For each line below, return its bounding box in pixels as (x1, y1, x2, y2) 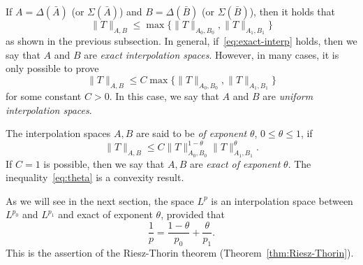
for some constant (6, 89, 82, 103)
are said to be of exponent (136, 126, 247, 141)
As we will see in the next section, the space (6, 193, 194, 208)
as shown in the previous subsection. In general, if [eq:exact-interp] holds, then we (6, 34, 357, 48)
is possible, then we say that (43, 156, 165, 171)
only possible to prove (6, 61, 99, 76)
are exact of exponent (189, 156, 281, 171)
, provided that (161, 207, 225, 222)
